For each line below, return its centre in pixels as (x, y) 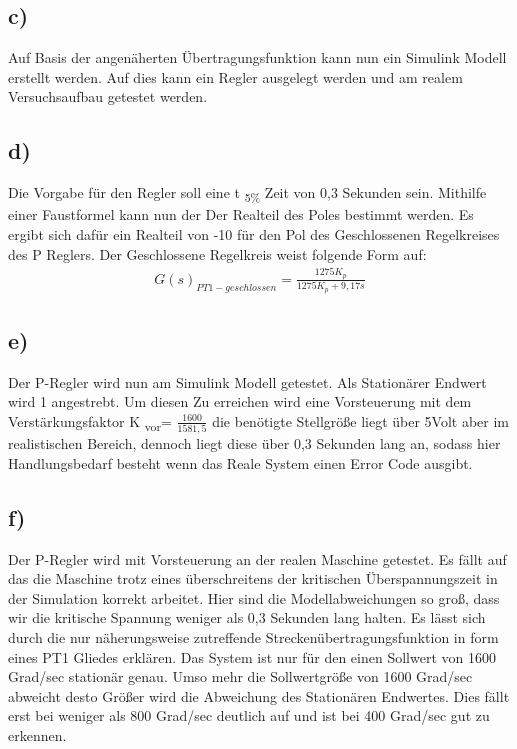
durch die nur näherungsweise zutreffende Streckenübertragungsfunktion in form (253, 637)
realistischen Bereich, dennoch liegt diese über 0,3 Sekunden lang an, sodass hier (254, 443)
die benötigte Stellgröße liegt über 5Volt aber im (361, 420)
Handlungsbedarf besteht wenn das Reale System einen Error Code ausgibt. (240, 462)
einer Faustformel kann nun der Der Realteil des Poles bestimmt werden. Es (241, 214)
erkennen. (37, 735)
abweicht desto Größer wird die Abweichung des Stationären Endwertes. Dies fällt (259, 695)
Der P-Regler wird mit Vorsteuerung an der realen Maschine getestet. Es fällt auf (257, 558)
